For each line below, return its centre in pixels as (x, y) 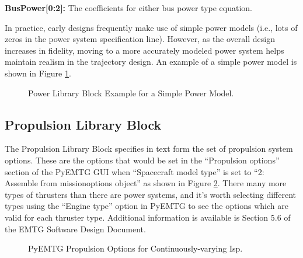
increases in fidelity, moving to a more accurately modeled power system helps (144, 50)
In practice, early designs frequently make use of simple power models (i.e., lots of (151, 27)
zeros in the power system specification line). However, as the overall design (140, 39)
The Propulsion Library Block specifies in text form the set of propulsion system (149, 149)
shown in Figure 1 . (38, 73)
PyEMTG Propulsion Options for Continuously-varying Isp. (135, 248)
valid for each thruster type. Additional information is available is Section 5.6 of (148, 217)
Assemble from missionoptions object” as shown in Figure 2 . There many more (146, 183)
